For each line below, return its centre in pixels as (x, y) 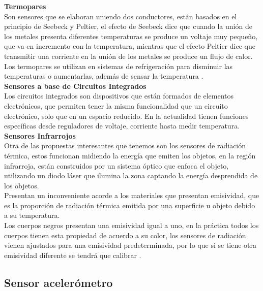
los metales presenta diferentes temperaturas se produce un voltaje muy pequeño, (131, 36)
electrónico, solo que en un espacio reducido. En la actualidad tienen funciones (126, 116)
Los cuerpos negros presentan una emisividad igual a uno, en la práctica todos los (131, 225)
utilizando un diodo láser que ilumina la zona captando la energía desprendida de (131, 175)
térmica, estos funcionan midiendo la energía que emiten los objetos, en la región (130, 155)
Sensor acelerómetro (59, 282)
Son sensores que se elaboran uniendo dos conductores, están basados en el (121, 16)
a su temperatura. (32, 215)
